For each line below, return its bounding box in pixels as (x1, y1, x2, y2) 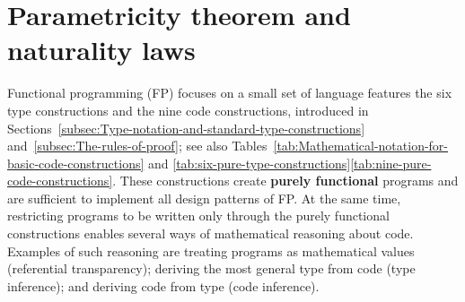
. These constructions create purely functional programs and (112, 171, 459, 190)
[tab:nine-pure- (350, 153, 432, 172)
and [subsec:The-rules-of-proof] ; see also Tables (7, 136, 268, 155)
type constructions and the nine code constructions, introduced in (7, 100, 369, 119)
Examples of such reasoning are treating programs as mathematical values (7, 241, 415, 260)
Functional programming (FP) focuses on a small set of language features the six (7, 83, 452, 102)
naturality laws (7, 31, 196, 68)
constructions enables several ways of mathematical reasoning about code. (7, 224, 414, 243)
